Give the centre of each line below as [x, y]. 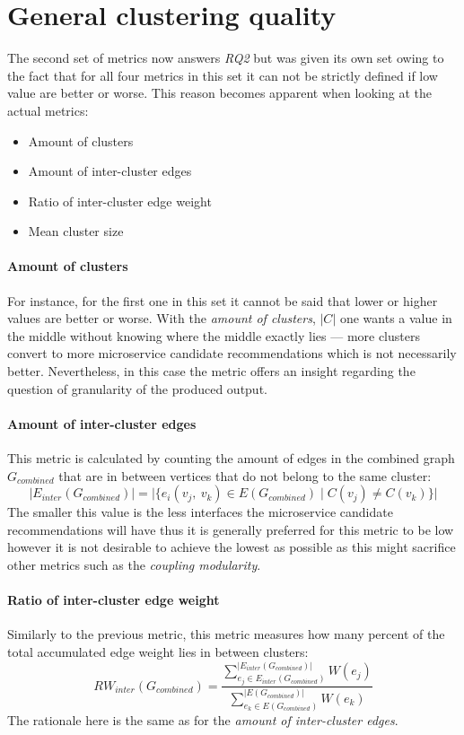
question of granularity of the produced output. [137, 388]
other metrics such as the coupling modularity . [134, 564]
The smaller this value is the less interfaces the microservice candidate [200, 512]
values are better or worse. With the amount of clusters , [162, 318]
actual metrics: [48, 110]
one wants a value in [396, 318]
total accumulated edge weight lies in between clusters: [158, 651]
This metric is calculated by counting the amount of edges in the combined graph [231, 458]
